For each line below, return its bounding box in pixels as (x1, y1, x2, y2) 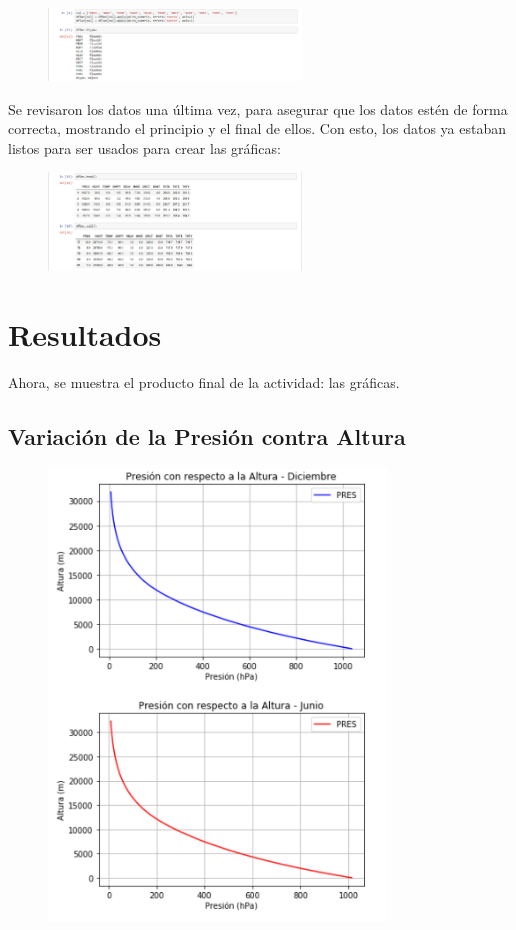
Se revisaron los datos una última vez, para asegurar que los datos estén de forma (8, 98, 508, 119)
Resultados (8, 314, 162, 355)
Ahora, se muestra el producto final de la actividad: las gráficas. (8, 371, 400, 392)
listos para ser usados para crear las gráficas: (8, 137, 281, 158)
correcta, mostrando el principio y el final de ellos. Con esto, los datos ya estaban (8, 118, 506, 139)
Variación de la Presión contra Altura (8, 420, 406, 451)
